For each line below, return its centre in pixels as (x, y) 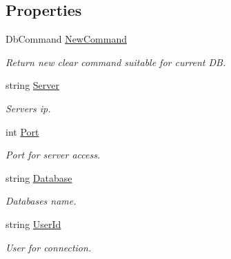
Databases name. (41, 201)
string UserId (33, 224)
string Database (39, 177)
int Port (22, 131)
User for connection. (49, 247)
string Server (32, 85)
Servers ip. (28, 108)
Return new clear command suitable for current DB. (116, 62)
